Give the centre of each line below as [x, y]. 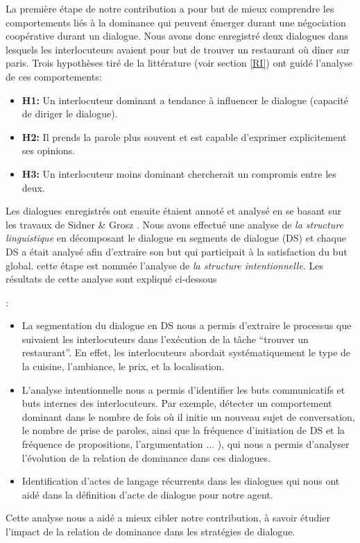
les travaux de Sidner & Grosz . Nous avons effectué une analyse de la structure [174, 224]
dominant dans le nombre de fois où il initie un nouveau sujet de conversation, [188, 416]
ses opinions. [49, 150]
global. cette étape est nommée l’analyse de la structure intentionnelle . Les [164, 265]
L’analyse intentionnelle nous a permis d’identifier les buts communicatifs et [183, 389]
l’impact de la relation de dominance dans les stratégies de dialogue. [151, 531]
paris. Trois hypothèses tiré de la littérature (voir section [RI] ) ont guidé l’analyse [179, 63]
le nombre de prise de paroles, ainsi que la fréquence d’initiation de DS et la [183, 430]
